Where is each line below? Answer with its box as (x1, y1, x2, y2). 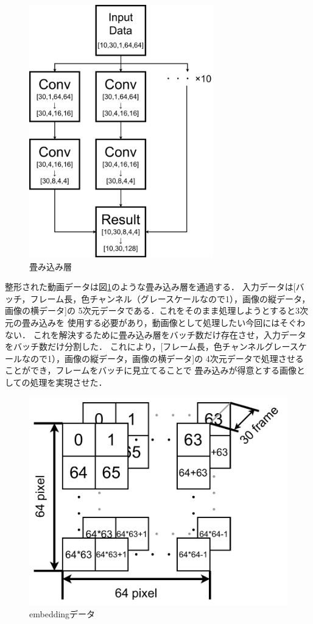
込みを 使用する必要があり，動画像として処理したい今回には (38, 316, 280, 328)
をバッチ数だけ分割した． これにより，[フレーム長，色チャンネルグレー (5, 340, 290, 353)
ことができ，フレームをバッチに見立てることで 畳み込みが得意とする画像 (5, 364, 297, 377)
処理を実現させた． (30, 375, 107, 388)
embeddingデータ (29, 608, 96, 620)
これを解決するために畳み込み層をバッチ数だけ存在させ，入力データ (33, 328, 306, 341)
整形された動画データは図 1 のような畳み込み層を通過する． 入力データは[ (5, 280, 296, 293)
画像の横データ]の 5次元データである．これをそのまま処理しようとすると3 (5, 304, 300, 317)
